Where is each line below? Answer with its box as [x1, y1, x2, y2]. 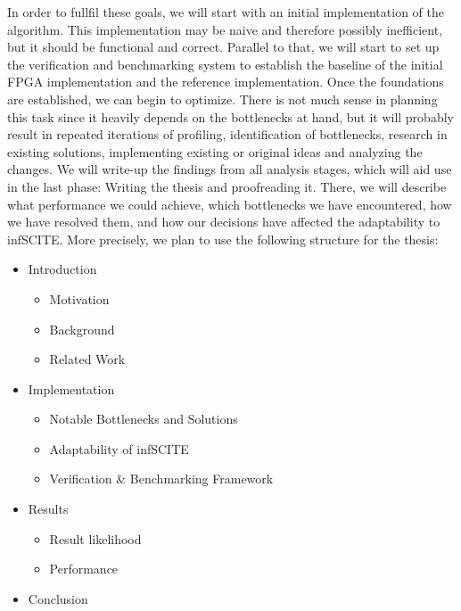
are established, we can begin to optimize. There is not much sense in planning [7, 89, 438, 108]
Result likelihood [49, 529, 142, 548]
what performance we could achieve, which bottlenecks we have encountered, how [7, 194, 452, 213]
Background [49, 319, 115, 338]
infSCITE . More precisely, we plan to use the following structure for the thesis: [7, 229, 439, 248]
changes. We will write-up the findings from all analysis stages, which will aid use [7, 160, 452, 178]
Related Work [49, 350, 126, 368]
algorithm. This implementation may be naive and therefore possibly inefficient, [7, 20, 443, 38]
